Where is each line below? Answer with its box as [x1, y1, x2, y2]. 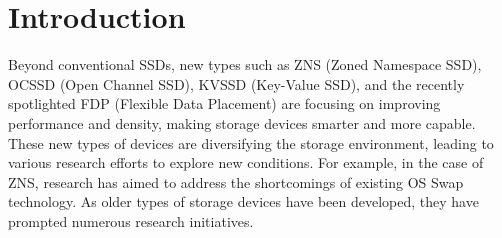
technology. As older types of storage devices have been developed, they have [8, 191, 479, 212]
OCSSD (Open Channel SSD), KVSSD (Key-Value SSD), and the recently [8, 73, 465, 94]
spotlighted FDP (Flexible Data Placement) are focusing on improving [8, 93, 441, 114]
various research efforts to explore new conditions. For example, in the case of [8, 152, 484, 173]
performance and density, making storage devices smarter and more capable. [8, 112, 476, 133]
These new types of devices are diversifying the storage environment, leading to [8, 132, 494, 153]
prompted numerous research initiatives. [8, 210, 254, 231]
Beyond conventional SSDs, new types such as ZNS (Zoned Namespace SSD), [8, 54, 482, 75]
